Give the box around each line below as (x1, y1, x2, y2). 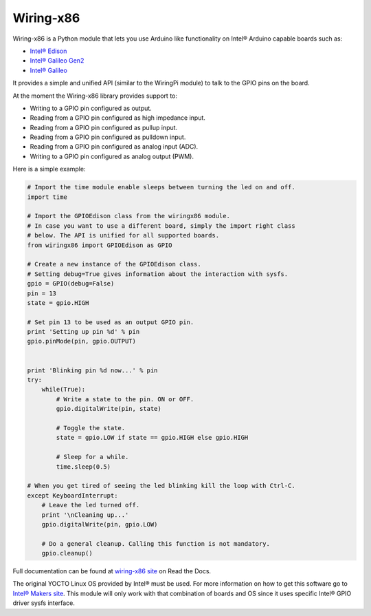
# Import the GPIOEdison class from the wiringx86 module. (27, 212, 230, 220)
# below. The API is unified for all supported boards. (27, 231, 220, 240)
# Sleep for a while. (56, 453, 129, 461)
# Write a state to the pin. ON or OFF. (56, 395, 194, 403)
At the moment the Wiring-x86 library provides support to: (12, 92, 178, 100)
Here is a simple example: (12, 165, 86, 173)
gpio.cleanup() (41, 549, 93, 557)
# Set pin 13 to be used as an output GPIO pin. (27, 318, 194, 326)
